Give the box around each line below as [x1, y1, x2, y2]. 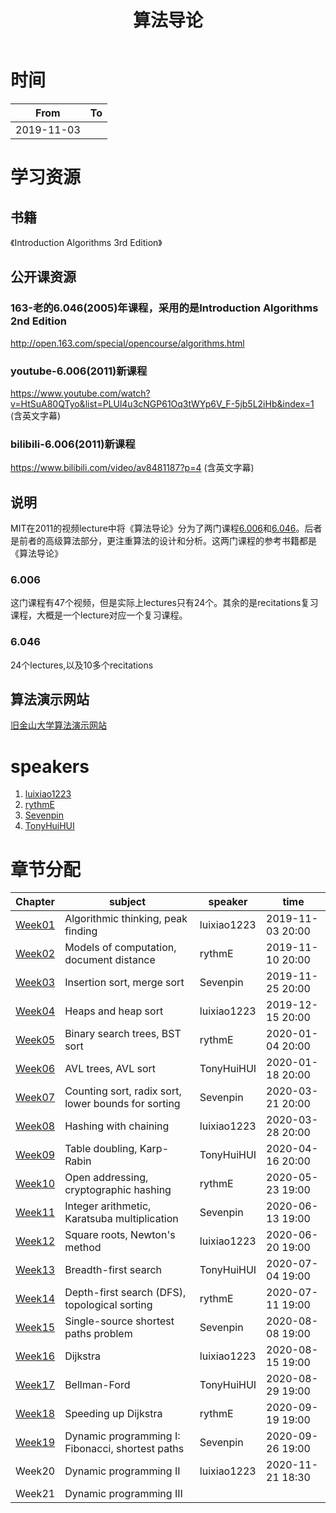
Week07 [15, 1091, 56, 1105]
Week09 [15, 1148, 56, 1162]
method [64, 1241, 102, 1255]
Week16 [15, 1349, 56, 1363]
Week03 [15, 976, 56, 990]
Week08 [15, 1119, 56, 1133]
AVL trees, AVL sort [64, 1062, 157, 1076]
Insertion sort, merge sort [64, 976, 185, 990]
